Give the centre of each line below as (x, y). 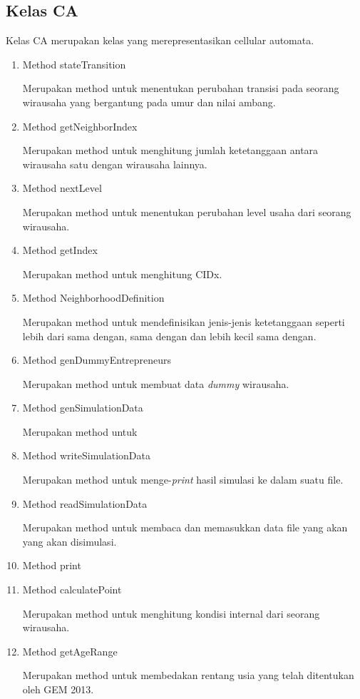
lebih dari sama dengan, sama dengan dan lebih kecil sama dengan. (169, 336)
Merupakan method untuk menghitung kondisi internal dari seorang (171, 613)
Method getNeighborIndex (80, 126)
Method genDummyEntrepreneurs (97, 360)
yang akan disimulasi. (70, 541)
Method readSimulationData (85, 503)
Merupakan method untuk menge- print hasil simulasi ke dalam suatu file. (183, 480)
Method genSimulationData (83, 408)
